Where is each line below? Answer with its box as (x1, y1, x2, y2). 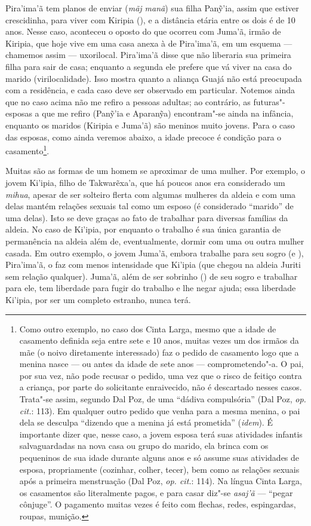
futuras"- (253, 95, 285, 108)
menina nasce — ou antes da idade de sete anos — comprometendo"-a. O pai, (19, 357, 304, 370)
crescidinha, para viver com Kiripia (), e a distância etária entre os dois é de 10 (5, 13, 295, 26)
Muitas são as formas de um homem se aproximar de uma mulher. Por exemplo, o (5, 164, 305, 177)
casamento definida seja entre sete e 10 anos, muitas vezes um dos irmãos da (19, 334, 299, 347)
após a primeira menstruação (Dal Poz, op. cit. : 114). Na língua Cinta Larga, (19, 475, 302, 487)
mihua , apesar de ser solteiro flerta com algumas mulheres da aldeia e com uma (5, 188, 296, 200)
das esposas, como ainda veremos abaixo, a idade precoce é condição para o (5, 130, 282, 143)
